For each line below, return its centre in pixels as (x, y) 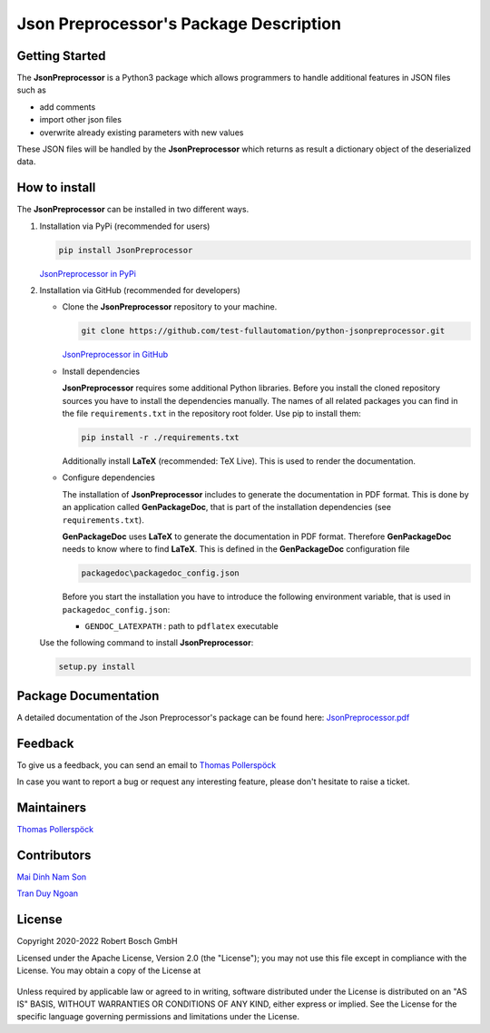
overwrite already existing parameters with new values (142, 133)
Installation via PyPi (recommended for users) (125, 226)
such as (32, 90)
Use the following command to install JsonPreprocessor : (147, 643)
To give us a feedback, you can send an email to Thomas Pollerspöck (147, 765)
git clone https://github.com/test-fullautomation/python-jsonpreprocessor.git (263, 331)
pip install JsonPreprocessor (126, 250)
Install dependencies (101, 371)
